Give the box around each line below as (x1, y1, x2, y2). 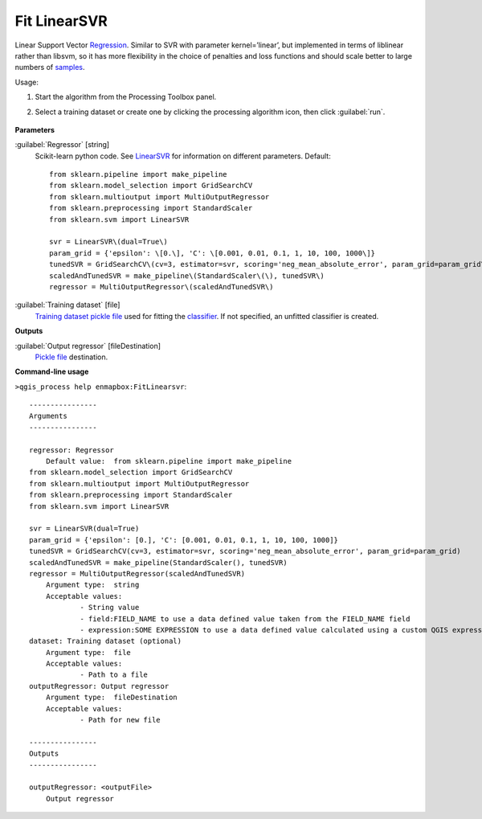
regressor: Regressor (29, 445, 114, 454)
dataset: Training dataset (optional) (29, 637, 182, 646)
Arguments (29, 412, 67, 421)
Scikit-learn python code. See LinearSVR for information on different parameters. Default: (35, 151, 331, 161)
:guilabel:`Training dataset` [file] (14, 300, 120, 309)
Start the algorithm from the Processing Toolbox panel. (35, 92, 217, 102)
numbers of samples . (14, 63, 85, 72)
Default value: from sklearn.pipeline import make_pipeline (45, 457, 292, 466)
